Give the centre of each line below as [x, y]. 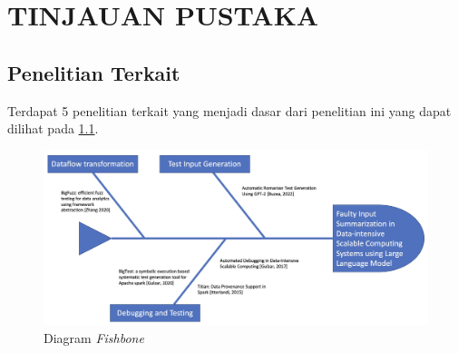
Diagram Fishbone [94, 337]
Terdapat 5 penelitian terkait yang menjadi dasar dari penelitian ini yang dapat [229, 110]
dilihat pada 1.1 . [53, 128]
